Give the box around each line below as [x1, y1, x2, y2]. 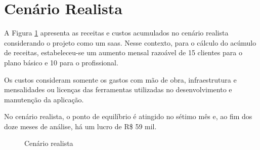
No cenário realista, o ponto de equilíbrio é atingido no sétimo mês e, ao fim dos [4, 111, 252, 122]
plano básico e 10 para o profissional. [4, 57, 118, 67]
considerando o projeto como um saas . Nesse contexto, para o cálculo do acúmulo [4, 37, 256, 48]
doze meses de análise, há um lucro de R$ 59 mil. [4, 121, 157, 131]
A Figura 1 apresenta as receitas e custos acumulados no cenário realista [4, 27, 229, 38]
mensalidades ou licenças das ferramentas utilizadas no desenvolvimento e [4, 84, 232, 95]
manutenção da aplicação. [4, 94, 84, 104]
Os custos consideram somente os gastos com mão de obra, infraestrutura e [4, 74, 237, 85]
